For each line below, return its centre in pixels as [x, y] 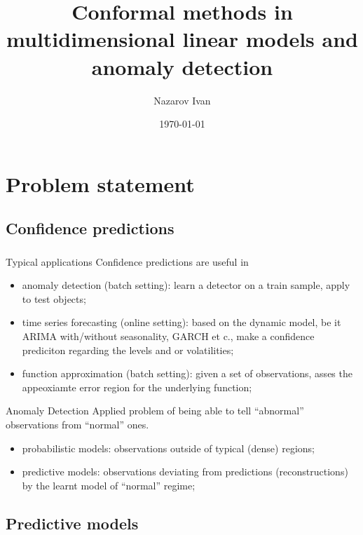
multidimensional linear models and [182, 39]
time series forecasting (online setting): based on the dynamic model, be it [181, 322]
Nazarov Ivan [182, 100]
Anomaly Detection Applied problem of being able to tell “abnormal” [155, 411]
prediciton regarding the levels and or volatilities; [128, 350]
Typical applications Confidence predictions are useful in [127, 261]
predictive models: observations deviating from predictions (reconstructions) [185, 472]
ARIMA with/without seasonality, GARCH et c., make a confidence [168, 336]
